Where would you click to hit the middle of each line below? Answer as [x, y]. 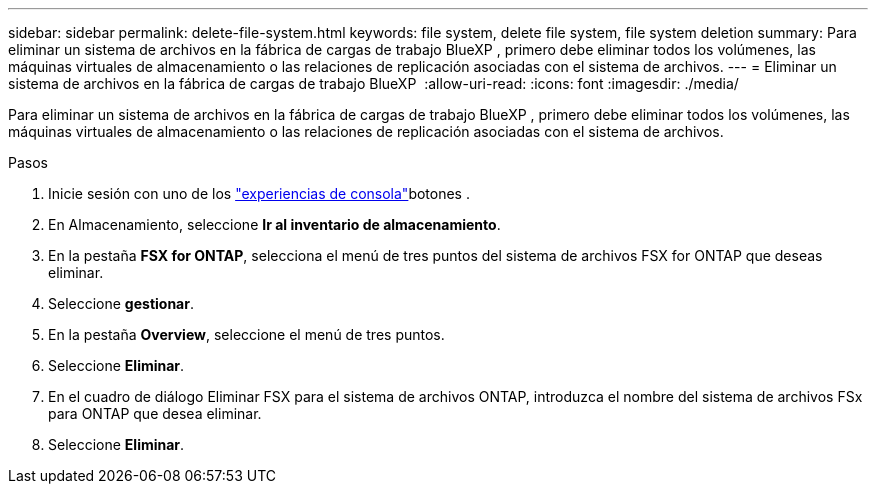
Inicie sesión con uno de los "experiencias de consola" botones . [259, 193]
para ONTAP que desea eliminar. [155, 413]
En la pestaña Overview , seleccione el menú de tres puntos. [246, 334]
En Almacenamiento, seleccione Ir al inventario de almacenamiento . [274, 224]
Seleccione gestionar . [121, 303]
